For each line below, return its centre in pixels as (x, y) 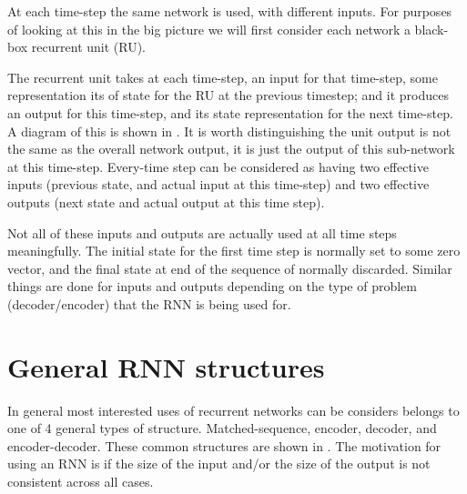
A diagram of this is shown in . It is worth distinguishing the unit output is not (229, 131)
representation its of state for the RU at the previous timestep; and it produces (228, 95)
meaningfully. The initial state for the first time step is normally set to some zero (234, 251)
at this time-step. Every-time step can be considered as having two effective (218, 166)
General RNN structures (166, 366)
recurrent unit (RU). (88, 47)
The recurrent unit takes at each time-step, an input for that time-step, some (223, 77)
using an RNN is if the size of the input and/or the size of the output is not (219, 464)
